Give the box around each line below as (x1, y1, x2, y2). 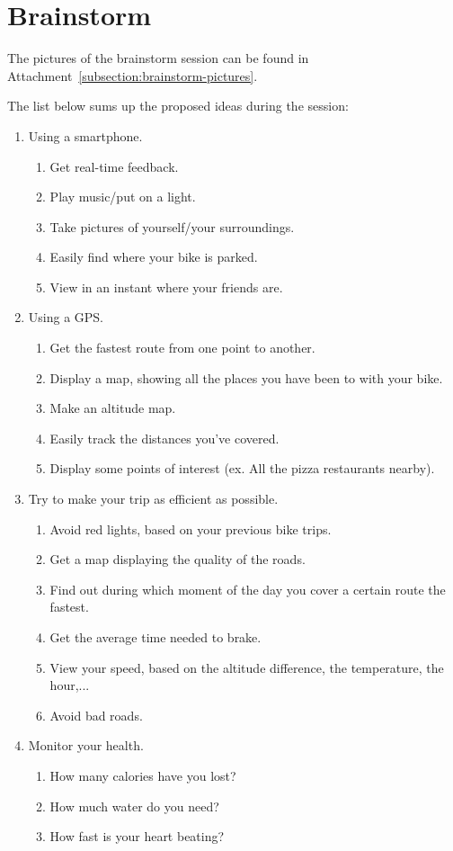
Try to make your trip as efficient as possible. (28, 489, 279, 508)
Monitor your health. (28, 736, 144, 755)
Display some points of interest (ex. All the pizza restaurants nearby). (49, 459, 435, 478)
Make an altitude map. (49, 399, 176, 417)
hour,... (49, 676, 90, 694)
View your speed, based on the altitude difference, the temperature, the (49, 658, 444, 676)
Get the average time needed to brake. (49, 628, 262, 646)
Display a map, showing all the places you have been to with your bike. (49, 368, 443, 387)
